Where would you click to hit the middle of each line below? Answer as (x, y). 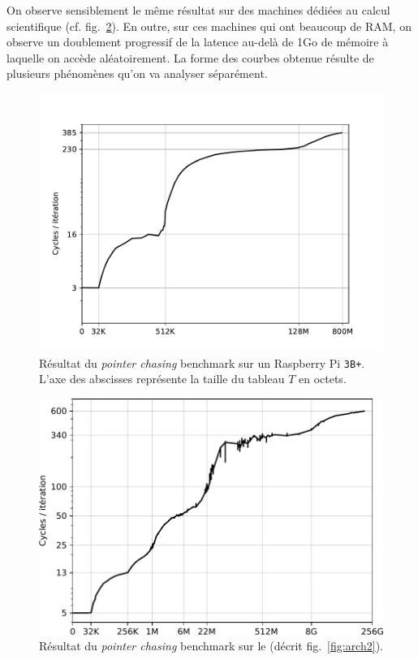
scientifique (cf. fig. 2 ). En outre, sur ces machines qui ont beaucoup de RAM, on (209, 26)
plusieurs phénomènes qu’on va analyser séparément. (137, 73)
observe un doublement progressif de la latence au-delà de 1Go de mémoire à (198, 42)
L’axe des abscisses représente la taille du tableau (162, 379)
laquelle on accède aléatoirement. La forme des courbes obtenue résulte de (190, 57)
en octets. (322, 379)
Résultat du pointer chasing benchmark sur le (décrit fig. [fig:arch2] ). (211, 646)
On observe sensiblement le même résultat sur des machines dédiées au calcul (198, 10)
